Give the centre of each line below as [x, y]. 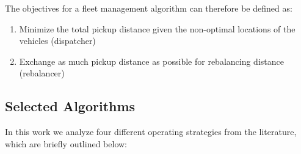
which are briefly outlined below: [66, 143]
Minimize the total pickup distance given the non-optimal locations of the [157, 28]
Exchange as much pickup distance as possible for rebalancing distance [151, 61]
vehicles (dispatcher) [57, 41]
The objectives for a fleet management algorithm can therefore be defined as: [149, 8]
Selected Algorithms [70, 106]
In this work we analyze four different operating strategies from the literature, [151, 132]
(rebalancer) [42, 73]
